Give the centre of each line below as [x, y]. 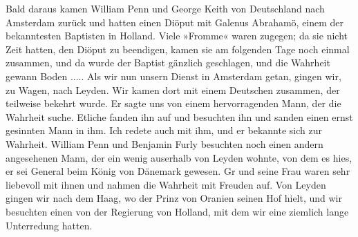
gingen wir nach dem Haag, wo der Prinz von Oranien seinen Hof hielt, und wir [174, 198]
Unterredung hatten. [49, 225]
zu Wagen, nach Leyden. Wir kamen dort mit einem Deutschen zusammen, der [173, 89]
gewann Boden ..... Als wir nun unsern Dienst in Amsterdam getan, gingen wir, [173, 76]
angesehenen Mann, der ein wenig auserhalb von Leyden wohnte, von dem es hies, [179, 157]
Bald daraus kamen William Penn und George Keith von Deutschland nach [165, 8]
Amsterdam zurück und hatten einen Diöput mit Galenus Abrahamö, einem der [175, 22]
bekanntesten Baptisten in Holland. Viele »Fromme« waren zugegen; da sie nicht [177, 36]
